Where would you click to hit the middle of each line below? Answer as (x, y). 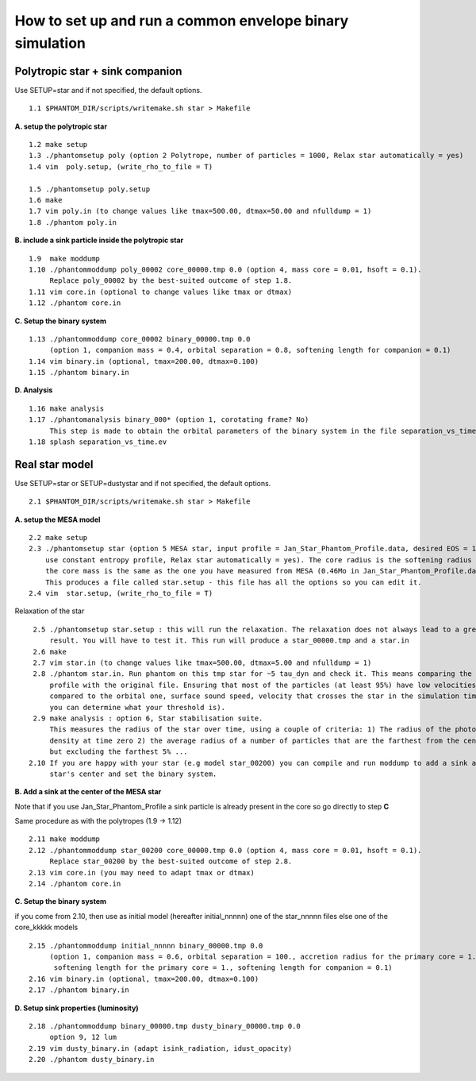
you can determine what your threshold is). (138, 707)
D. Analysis (34, 390)
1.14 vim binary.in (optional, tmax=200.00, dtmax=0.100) (144, 361)
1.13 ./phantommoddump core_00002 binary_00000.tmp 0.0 (140, 339)
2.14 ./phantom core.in (75, 884)
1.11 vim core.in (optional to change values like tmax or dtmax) (161, 291)
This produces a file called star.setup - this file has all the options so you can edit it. (233, 582)
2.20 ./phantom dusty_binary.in (92, 1060)
